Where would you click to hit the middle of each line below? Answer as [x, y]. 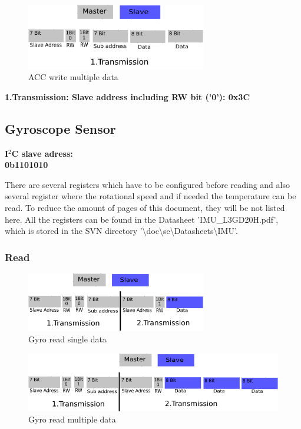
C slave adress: [42, 153]
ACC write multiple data [73, 77]
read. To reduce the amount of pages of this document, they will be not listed [145, 208]
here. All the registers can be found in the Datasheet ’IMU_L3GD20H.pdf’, [142, 219]
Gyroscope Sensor [60, 128]
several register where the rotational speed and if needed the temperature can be [150, 196]
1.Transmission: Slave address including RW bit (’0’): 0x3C [128, 96]
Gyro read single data [67, 339]
